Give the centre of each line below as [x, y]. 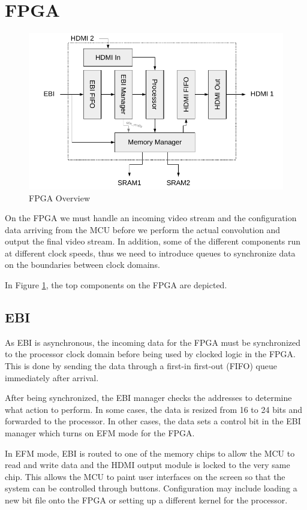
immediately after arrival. [52, 377]
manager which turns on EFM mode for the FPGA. [100, 433]
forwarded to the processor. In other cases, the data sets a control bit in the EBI [153, 421]
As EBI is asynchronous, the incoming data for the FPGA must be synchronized [153, 342]
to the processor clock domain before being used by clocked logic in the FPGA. [150, 354]
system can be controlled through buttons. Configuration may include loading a [151, 488]
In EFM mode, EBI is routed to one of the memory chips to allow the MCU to [150, 453]
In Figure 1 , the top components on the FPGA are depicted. [116, 285]
